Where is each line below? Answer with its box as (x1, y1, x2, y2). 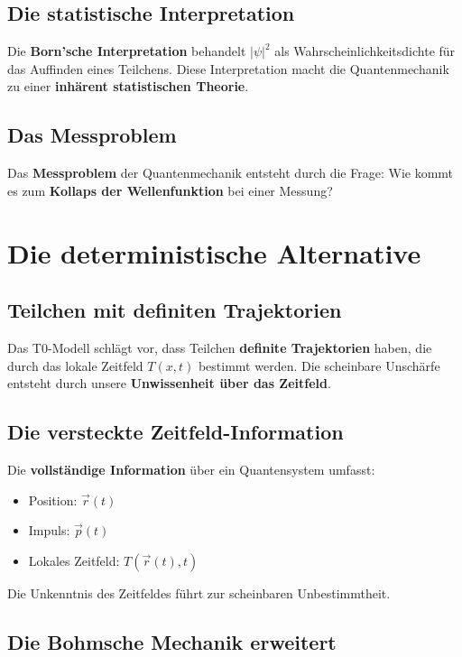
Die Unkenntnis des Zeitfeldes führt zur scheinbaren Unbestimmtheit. (7, 583, 391, 602)
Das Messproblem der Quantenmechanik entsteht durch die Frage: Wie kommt (7, 163, 454, 182)
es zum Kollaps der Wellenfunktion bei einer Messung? (7, 180, 333, 199)
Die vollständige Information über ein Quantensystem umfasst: (7, 459, 375, 478)
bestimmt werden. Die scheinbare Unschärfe (198, 356, 440, 375)
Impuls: (28, 521, 70, 540)
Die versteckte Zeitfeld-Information (7, 418, 344, 446)
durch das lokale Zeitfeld (7, 356, 143, 375)
